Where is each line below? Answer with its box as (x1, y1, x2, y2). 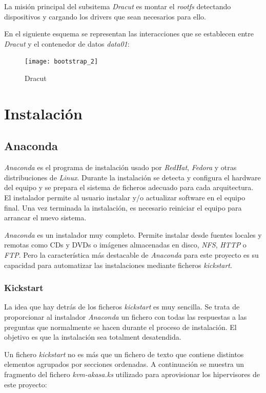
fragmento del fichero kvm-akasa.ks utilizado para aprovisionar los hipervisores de (4, 368, 260, 379)
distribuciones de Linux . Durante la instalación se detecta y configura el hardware (4, 172, 261, 182)
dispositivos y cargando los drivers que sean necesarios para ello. (4, 11, 206, 22)
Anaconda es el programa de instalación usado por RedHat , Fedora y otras (4, 162, 237, 173)
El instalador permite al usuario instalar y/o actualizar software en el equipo (4, 192, 245, 202)
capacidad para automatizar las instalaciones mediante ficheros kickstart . (4, 259, 232, 270)
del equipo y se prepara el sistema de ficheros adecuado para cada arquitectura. (4, 182, 254, 193)
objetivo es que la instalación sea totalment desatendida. (4, 332, 181, 342)
